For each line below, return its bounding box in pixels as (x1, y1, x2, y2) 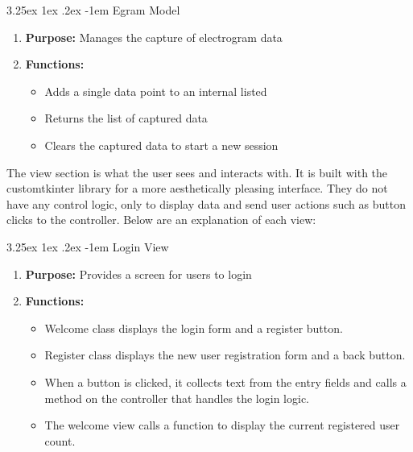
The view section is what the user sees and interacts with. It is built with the (6, 164, 388, 180)
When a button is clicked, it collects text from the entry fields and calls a (44, 373, 407, 390)
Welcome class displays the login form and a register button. (44, 319, 343, 336)
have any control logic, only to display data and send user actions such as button (6, 195, 406, 212)
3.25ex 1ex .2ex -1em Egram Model (6, 2, 180, 18)
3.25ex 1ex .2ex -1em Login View (6, 238, 169, 255)
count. (44, 432, 76, 449)
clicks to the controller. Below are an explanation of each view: (6, 211, 316, 228)
